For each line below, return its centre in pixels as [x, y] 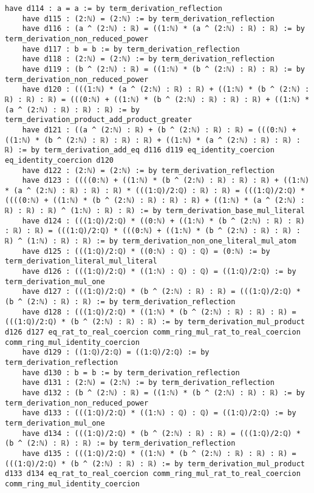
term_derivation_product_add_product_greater [98, 120]
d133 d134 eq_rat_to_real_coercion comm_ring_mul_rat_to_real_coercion [153, 474]
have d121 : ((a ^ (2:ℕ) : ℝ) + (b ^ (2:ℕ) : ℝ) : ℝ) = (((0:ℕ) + [159, 130]
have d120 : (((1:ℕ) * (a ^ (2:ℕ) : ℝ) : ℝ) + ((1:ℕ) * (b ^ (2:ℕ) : [166, 90]
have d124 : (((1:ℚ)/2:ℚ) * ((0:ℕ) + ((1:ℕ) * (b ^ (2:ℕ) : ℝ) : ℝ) [163, 221]
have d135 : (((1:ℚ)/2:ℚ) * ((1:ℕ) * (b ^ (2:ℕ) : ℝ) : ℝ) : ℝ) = [159, 453]
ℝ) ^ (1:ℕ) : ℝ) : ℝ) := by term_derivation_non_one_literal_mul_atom [151, 241]
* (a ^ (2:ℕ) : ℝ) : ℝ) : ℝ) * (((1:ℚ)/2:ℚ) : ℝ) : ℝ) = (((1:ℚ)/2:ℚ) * [155, 190]
